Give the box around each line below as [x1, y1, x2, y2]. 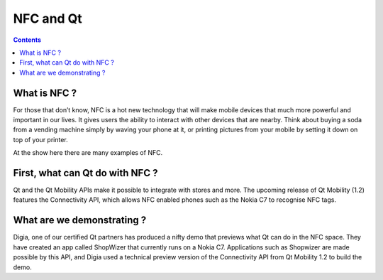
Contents [13, 36, 42, 44]
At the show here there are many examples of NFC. [13, 149, 163, 157]
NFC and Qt [13, 11, 83, 26]
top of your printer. [13, 135, 69, 144]
